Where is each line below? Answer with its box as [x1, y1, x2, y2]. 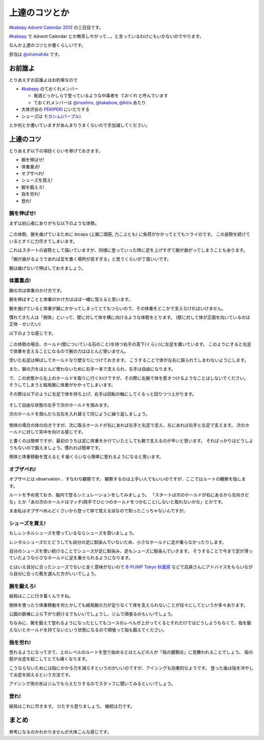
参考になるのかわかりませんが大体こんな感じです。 [9, 729, 112, 735]
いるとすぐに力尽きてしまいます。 [9, 238, 78, 244]
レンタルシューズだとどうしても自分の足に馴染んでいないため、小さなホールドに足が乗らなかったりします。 [9, 539, 227, 545]
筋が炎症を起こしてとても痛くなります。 [9, 656, 90, 662]
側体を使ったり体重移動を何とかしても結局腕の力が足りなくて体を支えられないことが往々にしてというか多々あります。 [9, 602, 248, 608]
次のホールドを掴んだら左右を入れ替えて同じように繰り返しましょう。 [9, 411, 150, 417]
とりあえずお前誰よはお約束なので [9, 77, 78, 83]
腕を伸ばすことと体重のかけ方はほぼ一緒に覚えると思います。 [9, 296, 133, 303]
